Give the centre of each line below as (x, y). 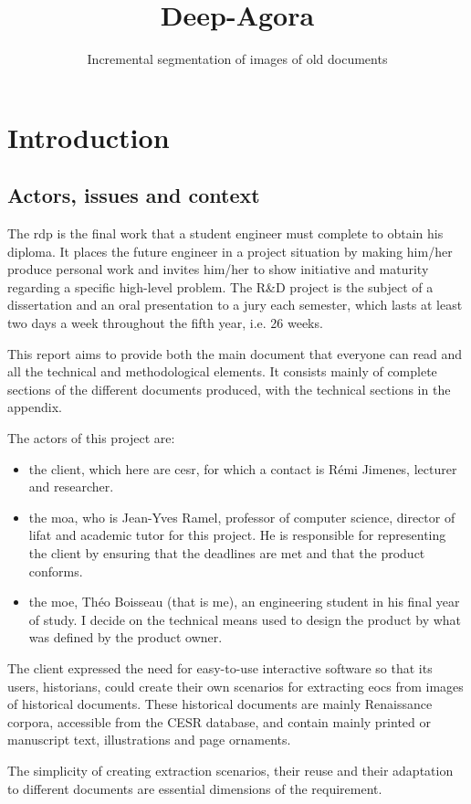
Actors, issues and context (134, 195)
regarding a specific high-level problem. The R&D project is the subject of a (220, 286)
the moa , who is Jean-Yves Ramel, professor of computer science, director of (242, 517)
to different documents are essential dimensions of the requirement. (195, 788)
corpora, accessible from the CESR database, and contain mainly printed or (220, 721)
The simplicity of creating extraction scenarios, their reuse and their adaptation (230, 770)
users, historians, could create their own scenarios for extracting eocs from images (235, 686)
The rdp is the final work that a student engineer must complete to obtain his (225, 233)
